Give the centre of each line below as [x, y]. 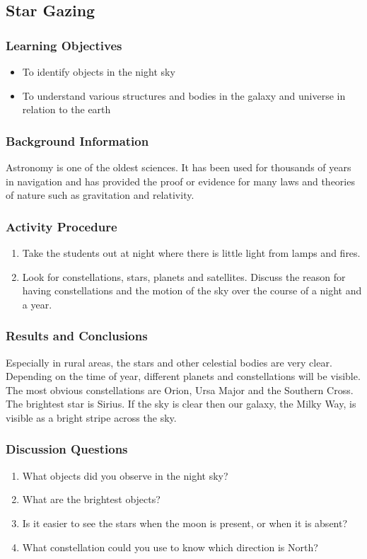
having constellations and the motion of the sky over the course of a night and [192, 290]
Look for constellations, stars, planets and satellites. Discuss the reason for [184, 276]
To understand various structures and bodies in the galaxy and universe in [184, 95]
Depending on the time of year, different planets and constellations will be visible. [183, 376]
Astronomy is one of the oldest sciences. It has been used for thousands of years [179, 167]
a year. [37, 304]
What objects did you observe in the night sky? [125, 475]
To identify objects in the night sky [99, 71]
